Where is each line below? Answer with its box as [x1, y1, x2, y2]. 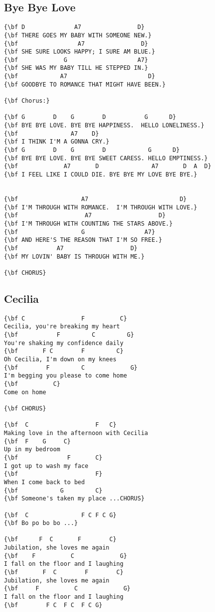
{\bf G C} [4, 487, 103, 494]
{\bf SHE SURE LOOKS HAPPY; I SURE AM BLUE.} [4, 48, 155, 56]
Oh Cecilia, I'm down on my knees [4, 356, 117, 363]
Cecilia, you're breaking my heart [4, 323, 120, 330]
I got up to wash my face [4, 462, 88, 469]
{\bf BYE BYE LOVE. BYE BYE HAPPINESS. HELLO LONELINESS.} [4, 122, 205, 129]
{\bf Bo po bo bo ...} [4, 520, 78, 527]
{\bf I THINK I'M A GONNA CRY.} [4, 138, 109, 146]
